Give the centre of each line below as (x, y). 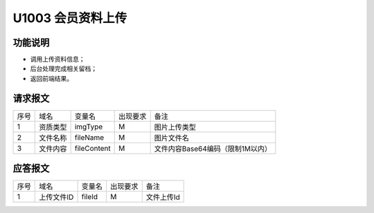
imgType (89, 127)
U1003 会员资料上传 (70, 18)
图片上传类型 (175, 127)
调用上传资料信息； (57, 59)
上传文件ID (56, 197)
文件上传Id (163, 197)
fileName (89, 137)
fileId (90, 197)
